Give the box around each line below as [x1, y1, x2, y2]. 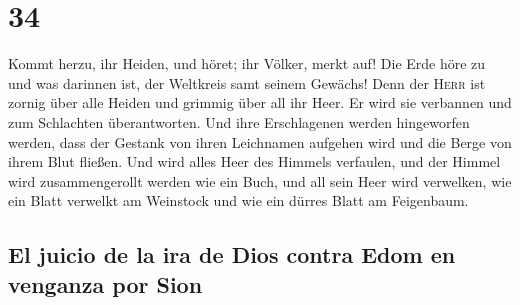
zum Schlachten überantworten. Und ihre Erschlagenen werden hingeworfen [8, 111, 470, 132]
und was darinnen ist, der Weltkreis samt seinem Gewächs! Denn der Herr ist [8, 72, 486, 93]
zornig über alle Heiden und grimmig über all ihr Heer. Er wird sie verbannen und [8, 92, 512, 113]
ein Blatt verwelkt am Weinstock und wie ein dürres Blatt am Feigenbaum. [8, 190, 469, 211]
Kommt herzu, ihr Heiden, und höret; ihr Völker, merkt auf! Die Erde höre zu [8, 53, 486, 74]
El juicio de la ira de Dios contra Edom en [8, 239, 456, 270]
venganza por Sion [8, 268, 203, 299]
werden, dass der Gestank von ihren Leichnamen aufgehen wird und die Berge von [8, 131, 512, 152]
